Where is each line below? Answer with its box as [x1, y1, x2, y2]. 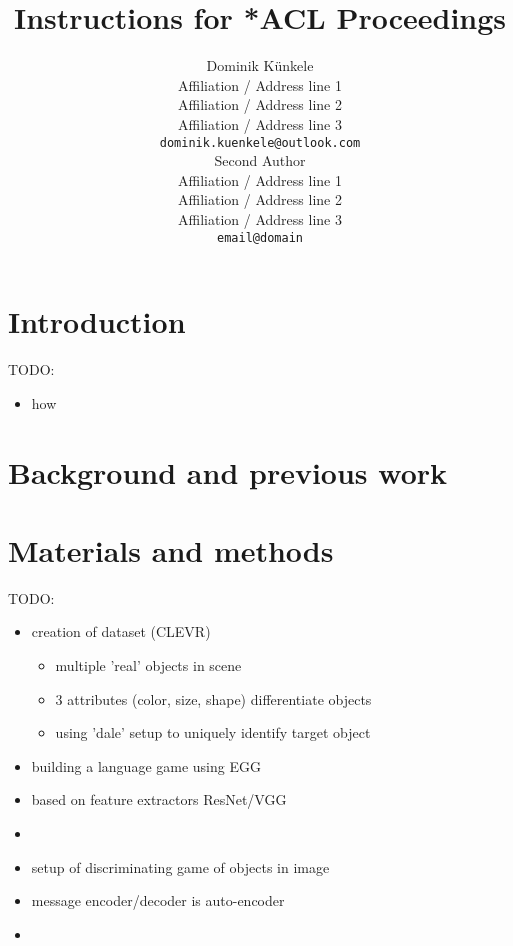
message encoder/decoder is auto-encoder [31, 890, 285, 911]
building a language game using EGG [31, 755, 261, 776]
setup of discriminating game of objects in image [31, 856, 330, 877]
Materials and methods [8, 529, 334, 570]
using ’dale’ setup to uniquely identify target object [55, 722, 371, 743]
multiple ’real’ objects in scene [55, 655, 242, 675]
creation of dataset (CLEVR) [31, 621, 211, 642]
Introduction [8, 301, 186, 342]
